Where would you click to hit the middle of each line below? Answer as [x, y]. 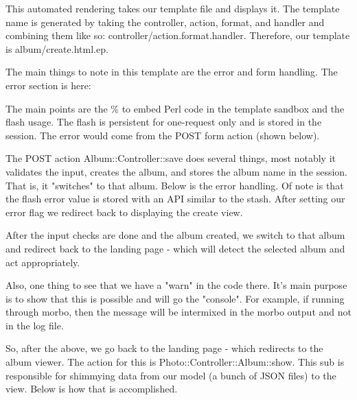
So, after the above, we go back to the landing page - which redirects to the [164, 348]
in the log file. [35, 325]
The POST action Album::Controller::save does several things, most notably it [171, 158]
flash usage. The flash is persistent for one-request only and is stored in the [164, 122]
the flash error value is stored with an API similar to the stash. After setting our [175, 199]
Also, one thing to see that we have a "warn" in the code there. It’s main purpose [176, 285]
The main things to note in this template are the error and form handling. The [172, 72]
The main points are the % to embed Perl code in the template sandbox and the [175, 108]
